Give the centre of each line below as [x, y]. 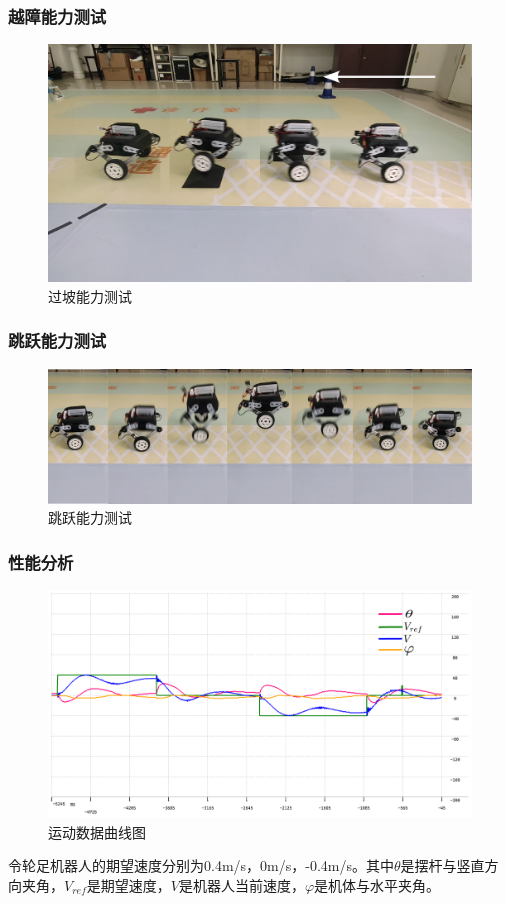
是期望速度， [128, 884]
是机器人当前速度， [241, 884]
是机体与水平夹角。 [377, 884]
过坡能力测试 [90, 295]
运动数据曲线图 [97, 831]
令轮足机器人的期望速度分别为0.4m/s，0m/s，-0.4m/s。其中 [201, 865]
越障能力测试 [57, 15]
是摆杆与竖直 [442, 865]
